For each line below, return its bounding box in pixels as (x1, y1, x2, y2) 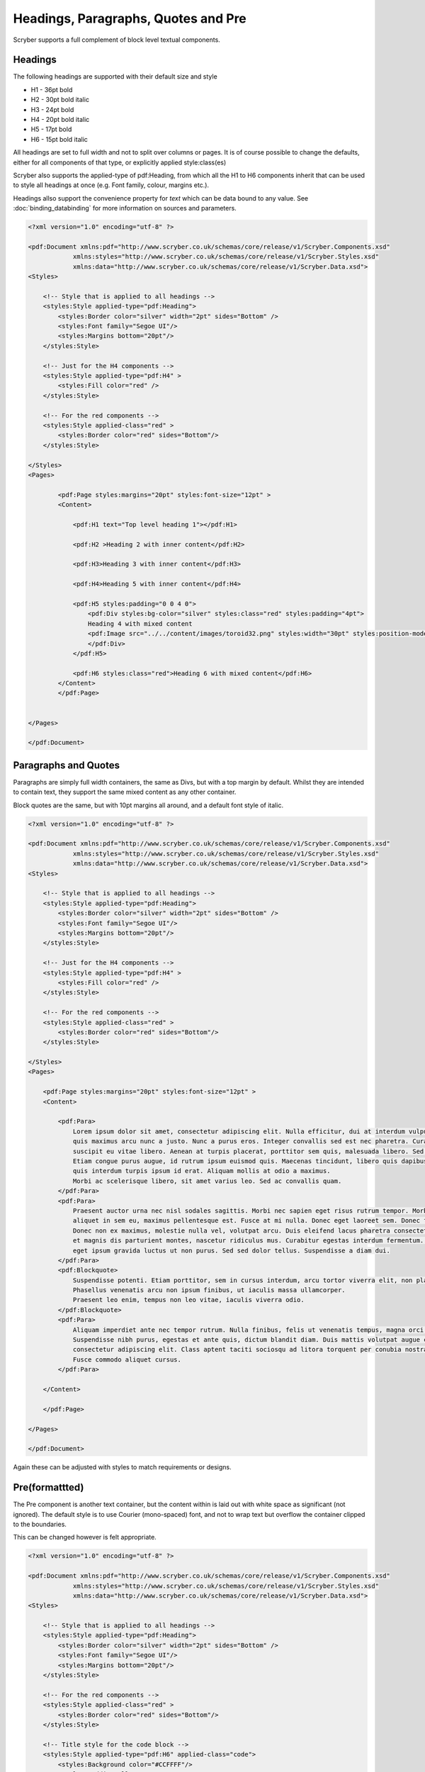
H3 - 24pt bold (30, 105, 74, 113)
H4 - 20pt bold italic (30, 116, 90, 124)
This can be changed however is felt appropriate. (13, 1533, 157, 1542)
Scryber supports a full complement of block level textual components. (13, 35, 221, 44)
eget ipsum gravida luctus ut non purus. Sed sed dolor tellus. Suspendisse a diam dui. (72, 1246, 391, 1255)
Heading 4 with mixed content (87, 619, 193, 627)
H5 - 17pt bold (30, 125, 72, 134)
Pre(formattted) (13, 1481, 84, 1493)
